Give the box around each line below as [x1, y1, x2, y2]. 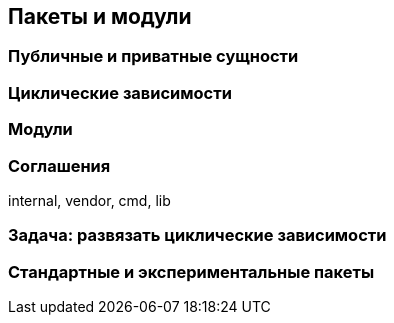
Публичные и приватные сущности [8, 46, 299, 67]
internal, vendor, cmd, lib [8, 191, 171, 209]
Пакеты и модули [8, 4, 192, 29]
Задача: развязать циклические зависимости [8, 225, 387, 246]
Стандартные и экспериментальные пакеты [8, 261, 375, 282]
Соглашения [8, 155, 111, 176]
